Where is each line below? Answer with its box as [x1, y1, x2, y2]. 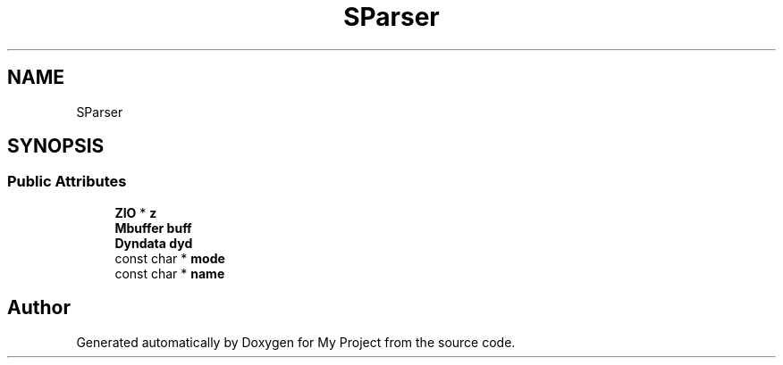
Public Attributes [7, 172, 127, 191]
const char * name [114, 265, 225, 281]
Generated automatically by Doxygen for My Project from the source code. [76, 334, 516, 350]
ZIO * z [114, 204, 157, 220]
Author [7, 296, 71, 319]
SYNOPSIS [7, 135, 105, 158]
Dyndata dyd [114, 235, 193, 251]
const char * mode [114, 250, 225, 266]
